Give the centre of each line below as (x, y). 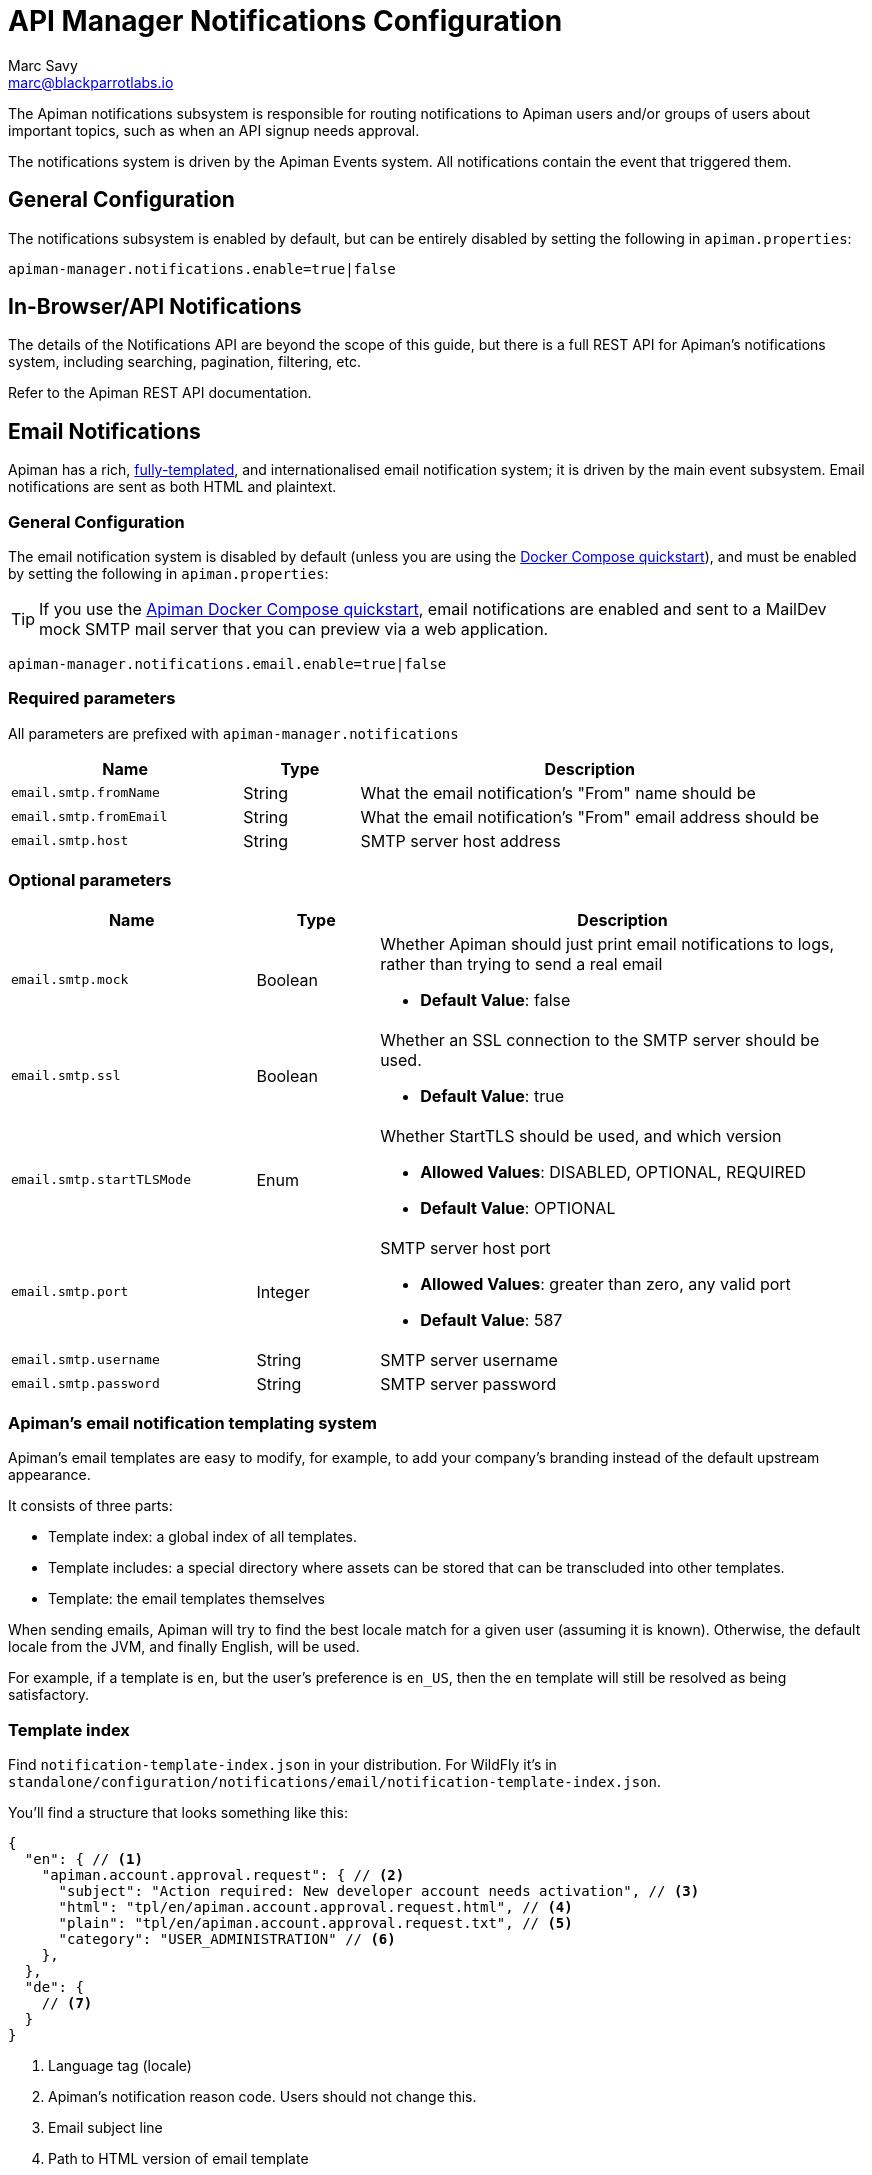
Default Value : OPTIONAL (518, 1207)
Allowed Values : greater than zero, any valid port (605, 1283)
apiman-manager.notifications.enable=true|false (202, 268)
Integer (283, 1291)
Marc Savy (43, 65)
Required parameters (92, 698)
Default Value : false (495, 999)
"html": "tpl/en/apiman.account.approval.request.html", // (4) (315, 1907)
